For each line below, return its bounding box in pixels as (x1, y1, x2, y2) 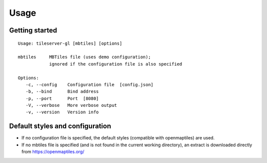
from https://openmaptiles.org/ (21, 149, 85, 155)
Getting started (9, 26, 57, 34)
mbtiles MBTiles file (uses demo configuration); (18, 54, 151, 60)
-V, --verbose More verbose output (25, 102, 117, 108)
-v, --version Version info (25, 109, 99, 115)
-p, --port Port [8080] (25, 96, 99, 101)
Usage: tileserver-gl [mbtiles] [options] (18, 40, 123, 46)
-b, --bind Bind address (25, 89, 99, 95)
